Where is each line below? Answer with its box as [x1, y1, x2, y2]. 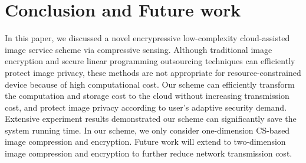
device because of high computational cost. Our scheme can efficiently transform [5, 78, 295, 90]
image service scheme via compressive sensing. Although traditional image [5, 43, 272, 55]
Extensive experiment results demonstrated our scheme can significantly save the [5, 112, 297, 125]
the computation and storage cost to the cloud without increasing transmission [5, 89, 289, 102]
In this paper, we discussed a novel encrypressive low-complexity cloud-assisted [5, 32, 290, 44]
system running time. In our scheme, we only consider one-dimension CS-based [5, 124, 290, 136]
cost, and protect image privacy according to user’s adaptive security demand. [5, 101, 287, 113]
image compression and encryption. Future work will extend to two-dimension [5, 135, 286, 148]
